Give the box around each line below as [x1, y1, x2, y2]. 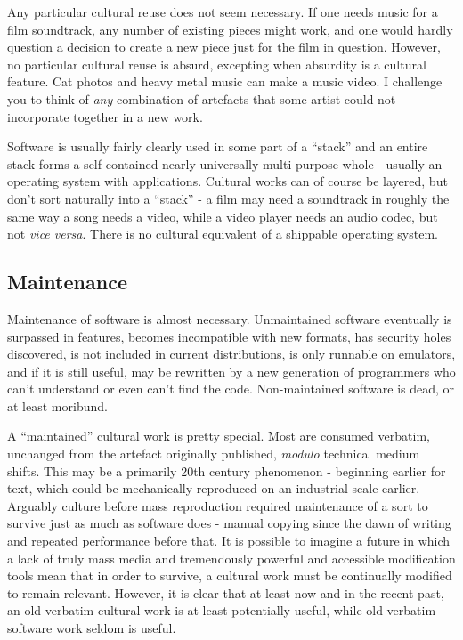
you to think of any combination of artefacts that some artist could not [7, 89, 396, 108]
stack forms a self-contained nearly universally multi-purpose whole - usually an [7, 154, 443, 173]
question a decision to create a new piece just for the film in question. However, [7, 37, 441, 56]
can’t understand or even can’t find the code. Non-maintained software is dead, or [7, 379, 455, 398]
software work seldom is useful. [7, 619, 176, 637]
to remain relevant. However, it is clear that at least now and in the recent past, [7, 583, 444, 602]
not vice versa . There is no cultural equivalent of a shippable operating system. [7, 224, 438, 243]
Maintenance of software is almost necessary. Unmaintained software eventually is [7, 309, 452, 328]
